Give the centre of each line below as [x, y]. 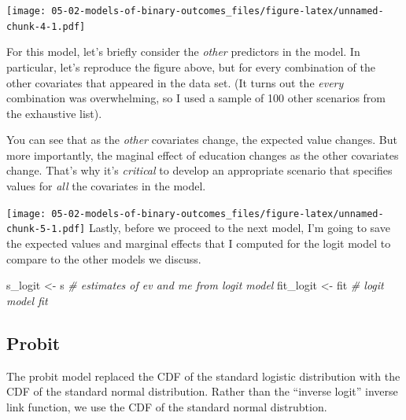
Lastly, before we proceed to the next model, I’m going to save [239, 228]
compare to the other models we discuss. [104, 258]
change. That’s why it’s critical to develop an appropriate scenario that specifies [199, 170]
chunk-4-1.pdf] [46, 26]
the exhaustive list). [54, 113]
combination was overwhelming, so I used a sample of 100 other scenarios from [196, 98]
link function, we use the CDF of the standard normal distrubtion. [167, 406]
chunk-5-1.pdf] [46, 229]
